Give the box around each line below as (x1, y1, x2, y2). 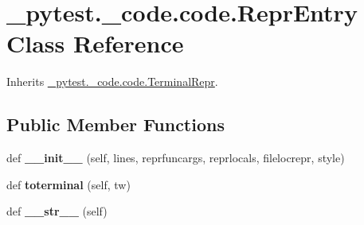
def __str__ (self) (6, 203, 108, 219)
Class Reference (6, 27, 184, 60)
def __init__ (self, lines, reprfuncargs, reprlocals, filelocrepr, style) (6, 149, 345, 166)
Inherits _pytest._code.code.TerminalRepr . (6, 73, 218, 90)
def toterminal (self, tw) (6, 176, 131, 192)
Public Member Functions (6, 112, 225, 137)
